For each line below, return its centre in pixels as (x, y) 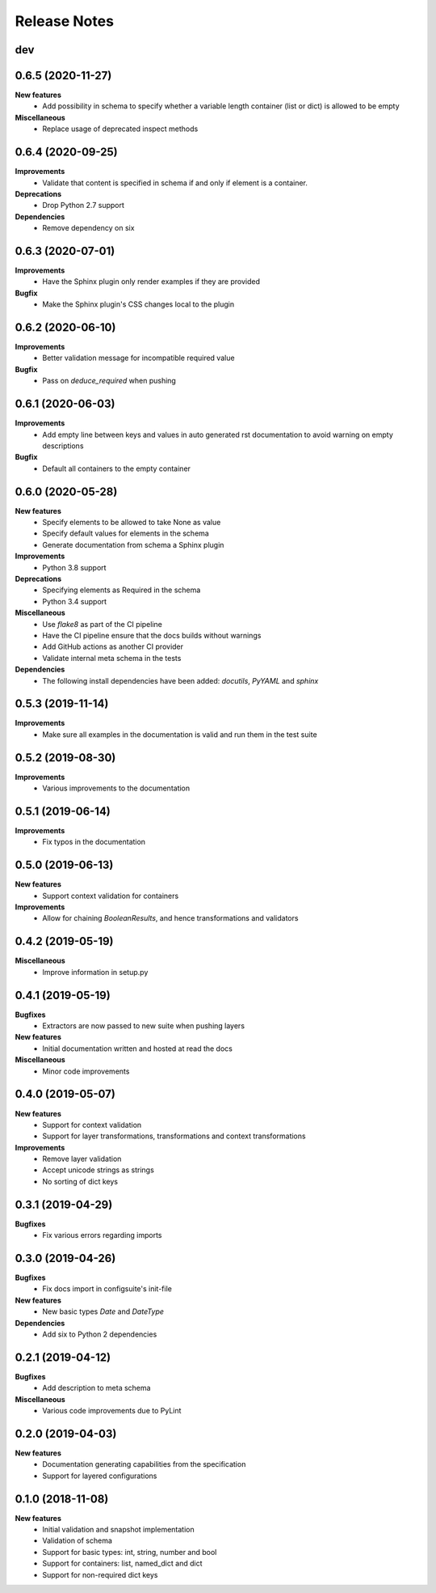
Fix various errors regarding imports (102, 1235)
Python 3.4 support (75, 601)
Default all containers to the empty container (117, 468)
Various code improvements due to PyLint (112, 1411)
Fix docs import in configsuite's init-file (107, 1289)
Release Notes (65, 21)
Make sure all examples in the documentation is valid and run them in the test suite (180, 734)
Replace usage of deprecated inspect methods (120, 129)
